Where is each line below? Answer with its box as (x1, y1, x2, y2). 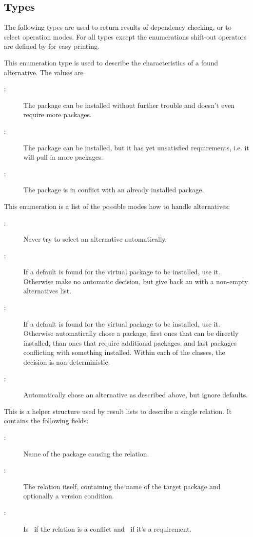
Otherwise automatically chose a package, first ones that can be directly (23, 328, 239, 338)
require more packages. (23, 109, 92, 120)
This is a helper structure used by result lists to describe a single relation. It (4, 406, 232, 416)
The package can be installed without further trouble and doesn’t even (23, 100, 235, 110)
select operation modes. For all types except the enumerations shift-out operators (4, 31, 247, 41)
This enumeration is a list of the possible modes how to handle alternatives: (4, 201, 230, 211)
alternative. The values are (4, 67, 84, 77)
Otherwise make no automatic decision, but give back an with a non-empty (23, 276, 248, 286)
